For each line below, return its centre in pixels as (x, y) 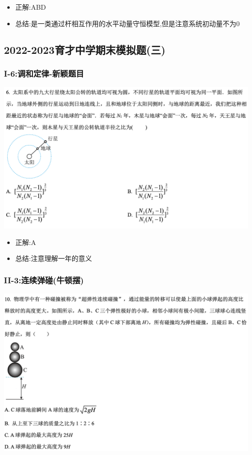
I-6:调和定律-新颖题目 (44, 73)
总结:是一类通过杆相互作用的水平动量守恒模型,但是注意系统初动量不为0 (127, 23)
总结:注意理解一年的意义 (54, 258)
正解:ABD (31, 7)
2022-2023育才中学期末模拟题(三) (85, 49)
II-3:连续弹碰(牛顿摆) (44, 280)
